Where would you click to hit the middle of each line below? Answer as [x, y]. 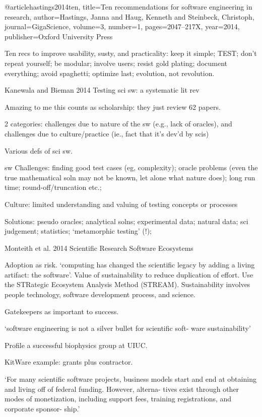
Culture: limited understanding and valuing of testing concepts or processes [121, 204]
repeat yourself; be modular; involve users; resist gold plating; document [116, 63]
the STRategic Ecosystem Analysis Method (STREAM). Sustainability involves [127, 284]
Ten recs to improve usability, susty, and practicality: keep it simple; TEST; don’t [131, 53]
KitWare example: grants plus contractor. [69, 362]
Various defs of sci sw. [39, 150]
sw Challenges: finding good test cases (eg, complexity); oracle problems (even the [131, 167]
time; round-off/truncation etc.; [53, 187]
